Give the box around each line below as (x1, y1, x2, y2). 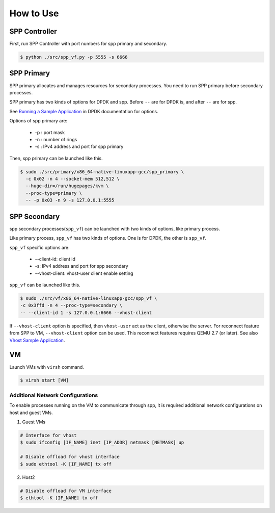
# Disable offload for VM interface (20, 488, 112, 494)
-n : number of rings (35, 136, 77, 142)
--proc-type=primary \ (25, 190, 82, 196)
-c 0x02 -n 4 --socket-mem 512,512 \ (25, 176, 120, 182)
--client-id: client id (35, 255, 76, 262)
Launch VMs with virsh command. (9, 364, 84, 370)
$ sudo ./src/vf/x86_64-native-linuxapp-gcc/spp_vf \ (20, 296, 157, 301)
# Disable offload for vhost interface (20, 454, 120, 460)
